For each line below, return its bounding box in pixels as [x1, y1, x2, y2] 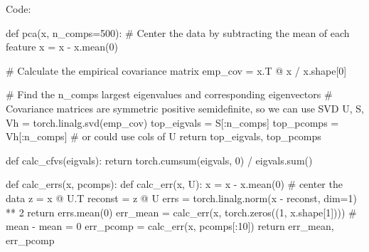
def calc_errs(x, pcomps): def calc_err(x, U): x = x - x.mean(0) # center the [6, 177, 343, 191]
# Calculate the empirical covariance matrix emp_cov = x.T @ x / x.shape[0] [6, 63, 347, 78]
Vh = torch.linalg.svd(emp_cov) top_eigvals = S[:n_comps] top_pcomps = [6, 115, 339, 130]
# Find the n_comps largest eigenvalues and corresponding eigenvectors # [6, 87, 333, 102]
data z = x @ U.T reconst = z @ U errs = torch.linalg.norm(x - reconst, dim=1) [6, 190, 357, 205]
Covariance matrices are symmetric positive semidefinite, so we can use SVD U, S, [6, 100, 364, 115]
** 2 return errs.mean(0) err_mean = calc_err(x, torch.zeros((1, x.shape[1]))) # [6, 204, 357, 219]
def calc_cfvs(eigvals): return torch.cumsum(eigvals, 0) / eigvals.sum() [6, 152, 313, 167]
